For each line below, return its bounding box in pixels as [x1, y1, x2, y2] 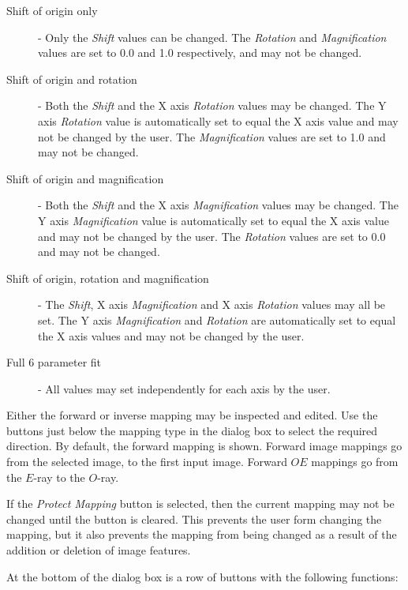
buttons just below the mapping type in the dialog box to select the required [6, 422, 378, 438]
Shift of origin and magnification [6, 170, 164, 186]
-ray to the [33, 468, 85, 485]
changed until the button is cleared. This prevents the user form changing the [6, 510, 382, 527]
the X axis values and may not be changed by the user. [38, 327, 305, 344]
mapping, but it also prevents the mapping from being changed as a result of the [6, 526, 397, 543]
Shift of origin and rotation [6, 70, 137, 87]
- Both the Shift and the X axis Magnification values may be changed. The [38, 197, 399, 213]
